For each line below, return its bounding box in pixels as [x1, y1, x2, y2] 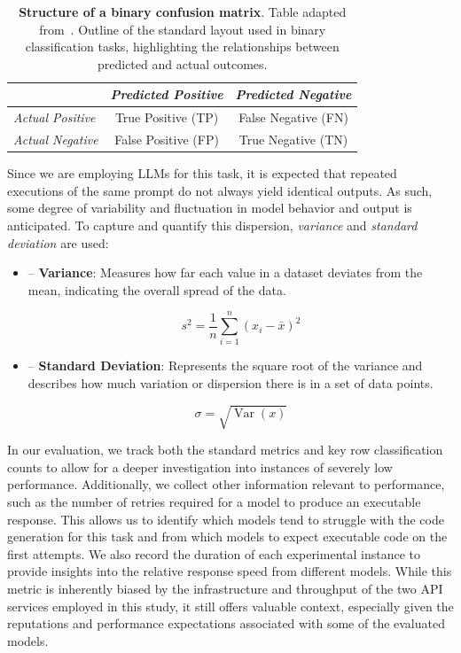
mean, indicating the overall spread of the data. [27, 280, 286, 299]
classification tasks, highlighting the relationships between [25, 37, 340, 56]
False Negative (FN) [238, 108, 348, 127]
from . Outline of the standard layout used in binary [39, 19, 326, 38]
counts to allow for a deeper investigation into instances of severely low [7, 457, 393, 476]
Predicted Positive [110, 85, 223, 104]
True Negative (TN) [238, 130, 348, 149]
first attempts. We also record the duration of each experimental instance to [7, 544, 420, 563]
